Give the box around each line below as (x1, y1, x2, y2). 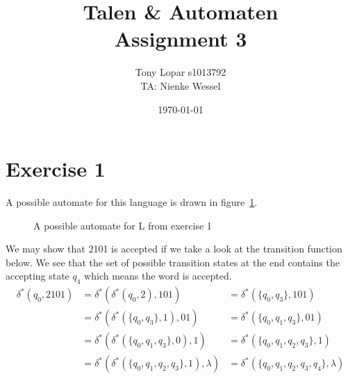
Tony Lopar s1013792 (135, 65, 226, 79)
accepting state (6, 268, 69, 283)
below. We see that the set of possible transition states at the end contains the (6, 255, 340, 269)
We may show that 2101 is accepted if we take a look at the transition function (6, 241, 342, 256)
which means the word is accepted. (84, 268, 232, 283)
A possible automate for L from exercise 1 (33, 218, 212, 232)
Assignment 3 (114, 24, 247, 53)
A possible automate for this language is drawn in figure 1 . (6, 195, 258, 209)
